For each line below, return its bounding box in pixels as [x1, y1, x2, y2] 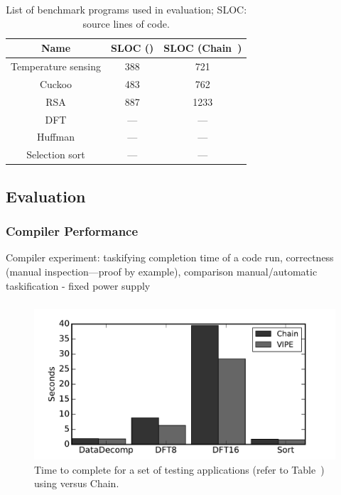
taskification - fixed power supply [6, 278, 151, 293]
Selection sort [26, 147, 85, 162]
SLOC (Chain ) [163, 40, 242, 55]
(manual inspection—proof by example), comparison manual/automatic [6, 263, 318, 278]
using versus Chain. [34, 476, 119, 491]
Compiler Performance [6, 222, 139, 240]
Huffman [37, 129, 75, 144]
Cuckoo [39, 76, 72, 91]
